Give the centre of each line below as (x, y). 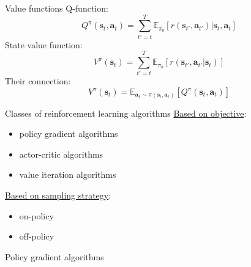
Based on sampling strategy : (58, 195)
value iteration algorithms (68, 174)
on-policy (36, 215)
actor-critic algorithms (61, 154)
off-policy (37, 236)
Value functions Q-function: (57, 8)
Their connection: (38, 81)
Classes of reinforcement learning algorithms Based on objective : (126, 113)
